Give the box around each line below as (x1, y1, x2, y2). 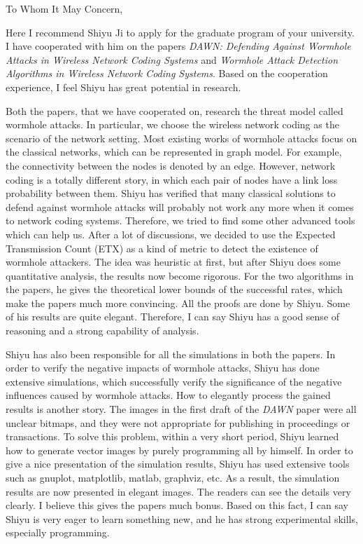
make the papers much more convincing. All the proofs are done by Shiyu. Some (6, 295, 350, 310)
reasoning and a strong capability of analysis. (6, 323, 199, 338)
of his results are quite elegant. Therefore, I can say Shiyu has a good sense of (6, 309, 340, 324)
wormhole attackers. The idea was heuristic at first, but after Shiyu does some (6, 254, 341, 269)
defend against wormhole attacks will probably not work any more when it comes (6, 199, 354, 214)
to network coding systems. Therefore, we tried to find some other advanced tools (6, 213, 355, 228)
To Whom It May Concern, (6, 1, 123, 15)
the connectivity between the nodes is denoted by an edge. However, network (6, 158, 336, 172)
